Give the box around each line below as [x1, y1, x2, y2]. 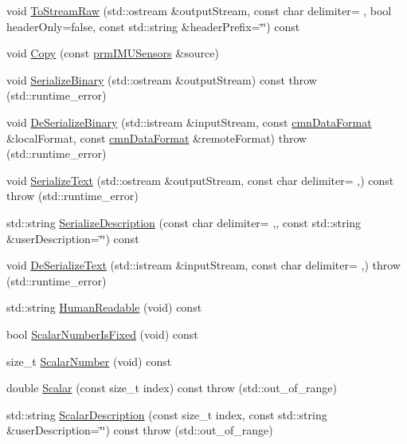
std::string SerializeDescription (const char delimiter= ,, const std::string [6, 214, 362, 230]
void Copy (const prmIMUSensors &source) [6, 45, 219, 61]
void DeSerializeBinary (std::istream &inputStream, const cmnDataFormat [6, 113, 372, 130]
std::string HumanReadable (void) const [6, 299, 202, 316]
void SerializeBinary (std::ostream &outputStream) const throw [6, 71, 317, 88]
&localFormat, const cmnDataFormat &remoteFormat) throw [6, 129, 307, 146]
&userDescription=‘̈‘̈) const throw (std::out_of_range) [6, 422, 273, 438]
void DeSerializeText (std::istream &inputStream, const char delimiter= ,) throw [6, 257, 401, 273]
